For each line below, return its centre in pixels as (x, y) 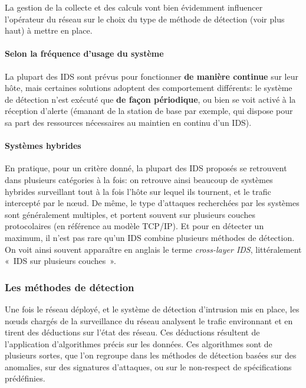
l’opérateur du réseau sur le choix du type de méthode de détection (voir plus (145, 19)
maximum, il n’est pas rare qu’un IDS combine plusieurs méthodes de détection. (150, 237)
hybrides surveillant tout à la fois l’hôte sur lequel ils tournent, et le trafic (138, 191)
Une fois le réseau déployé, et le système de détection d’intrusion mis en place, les (152, 309)
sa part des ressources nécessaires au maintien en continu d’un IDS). (128, 122)
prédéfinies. (25, 378)
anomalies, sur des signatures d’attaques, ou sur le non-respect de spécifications (148, 366)
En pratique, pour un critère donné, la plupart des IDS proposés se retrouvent (146, 168)
